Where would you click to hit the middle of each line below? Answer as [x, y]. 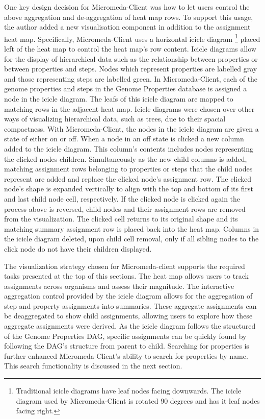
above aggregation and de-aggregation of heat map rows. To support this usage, [129, 17]
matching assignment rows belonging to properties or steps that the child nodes [128, 169]
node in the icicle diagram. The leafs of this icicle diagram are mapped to [119, 98]
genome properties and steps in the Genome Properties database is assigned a [126, 89]
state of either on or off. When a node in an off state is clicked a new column [124, 139]
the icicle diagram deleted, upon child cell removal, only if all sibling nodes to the [131, 239]
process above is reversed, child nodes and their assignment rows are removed [125, 208]
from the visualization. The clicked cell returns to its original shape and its [121, 219]
